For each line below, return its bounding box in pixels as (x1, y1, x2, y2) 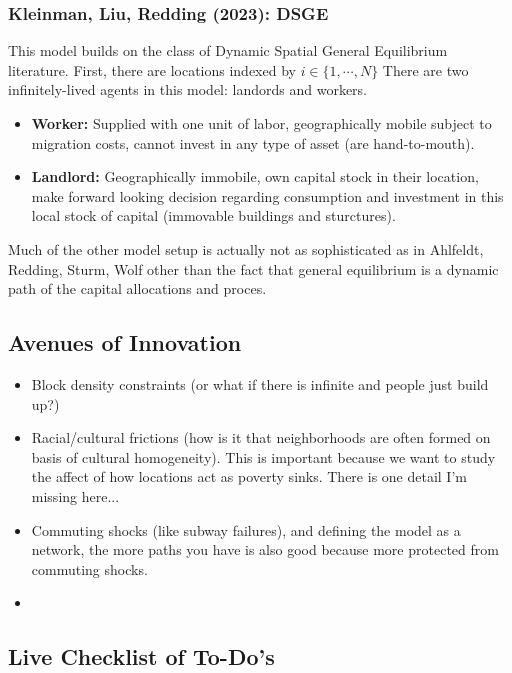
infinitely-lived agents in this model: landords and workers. (8, 79, 368, 100)
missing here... (31, 485, 120, 506)
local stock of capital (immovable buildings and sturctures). (31, 205, 396, 226)
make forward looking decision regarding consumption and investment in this (31, 185, 504, 206)
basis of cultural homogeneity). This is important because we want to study (31, 446, 496, 467)
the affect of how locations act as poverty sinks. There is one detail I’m (31, 466, 467, 487)
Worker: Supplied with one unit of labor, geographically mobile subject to (31, 113, 492, 133)
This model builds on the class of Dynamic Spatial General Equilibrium (8, 40, 448, 61)
